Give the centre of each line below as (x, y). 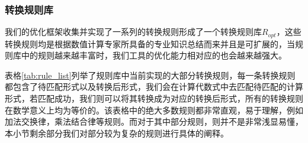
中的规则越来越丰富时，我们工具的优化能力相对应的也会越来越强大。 (154, 55)
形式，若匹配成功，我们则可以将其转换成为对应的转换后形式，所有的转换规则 (154, 98)
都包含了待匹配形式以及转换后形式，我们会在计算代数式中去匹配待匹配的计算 (154, 87)
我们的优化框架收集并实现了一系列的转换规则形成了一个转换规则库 (133, 32)
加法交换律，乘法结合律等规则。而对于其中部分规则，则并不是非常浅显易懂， (154, 121)
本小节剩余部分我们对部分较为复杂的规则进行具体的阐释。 (117, 133)
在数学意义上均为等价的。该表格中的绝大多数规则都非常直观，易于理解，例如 (154, 110)
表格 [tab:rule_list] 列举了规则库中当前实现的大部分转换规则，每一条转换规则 (150, 75)
